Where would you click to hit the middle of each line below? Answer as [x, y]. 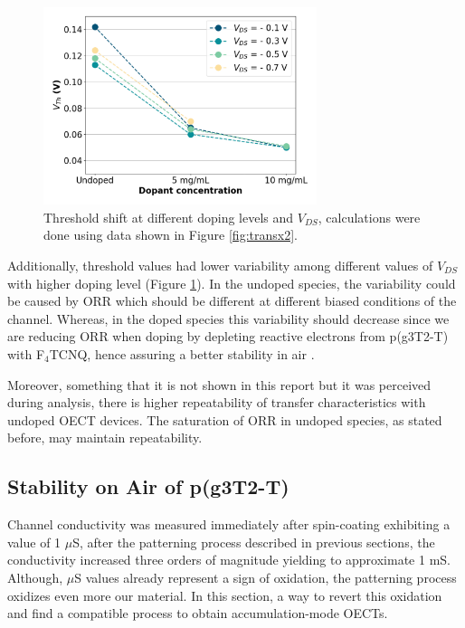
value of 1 [34, 542]
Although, [35, 577]
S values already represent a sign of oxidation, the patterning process [266, 577]
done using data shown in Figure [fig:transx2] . [171, 235]
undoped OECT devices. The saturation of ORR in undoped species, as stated [225, 419]
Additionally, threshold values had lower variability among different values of [220, 265]
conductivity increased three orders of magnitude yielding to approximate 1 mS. [229, 560]
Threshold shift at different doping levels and [169, 217]
